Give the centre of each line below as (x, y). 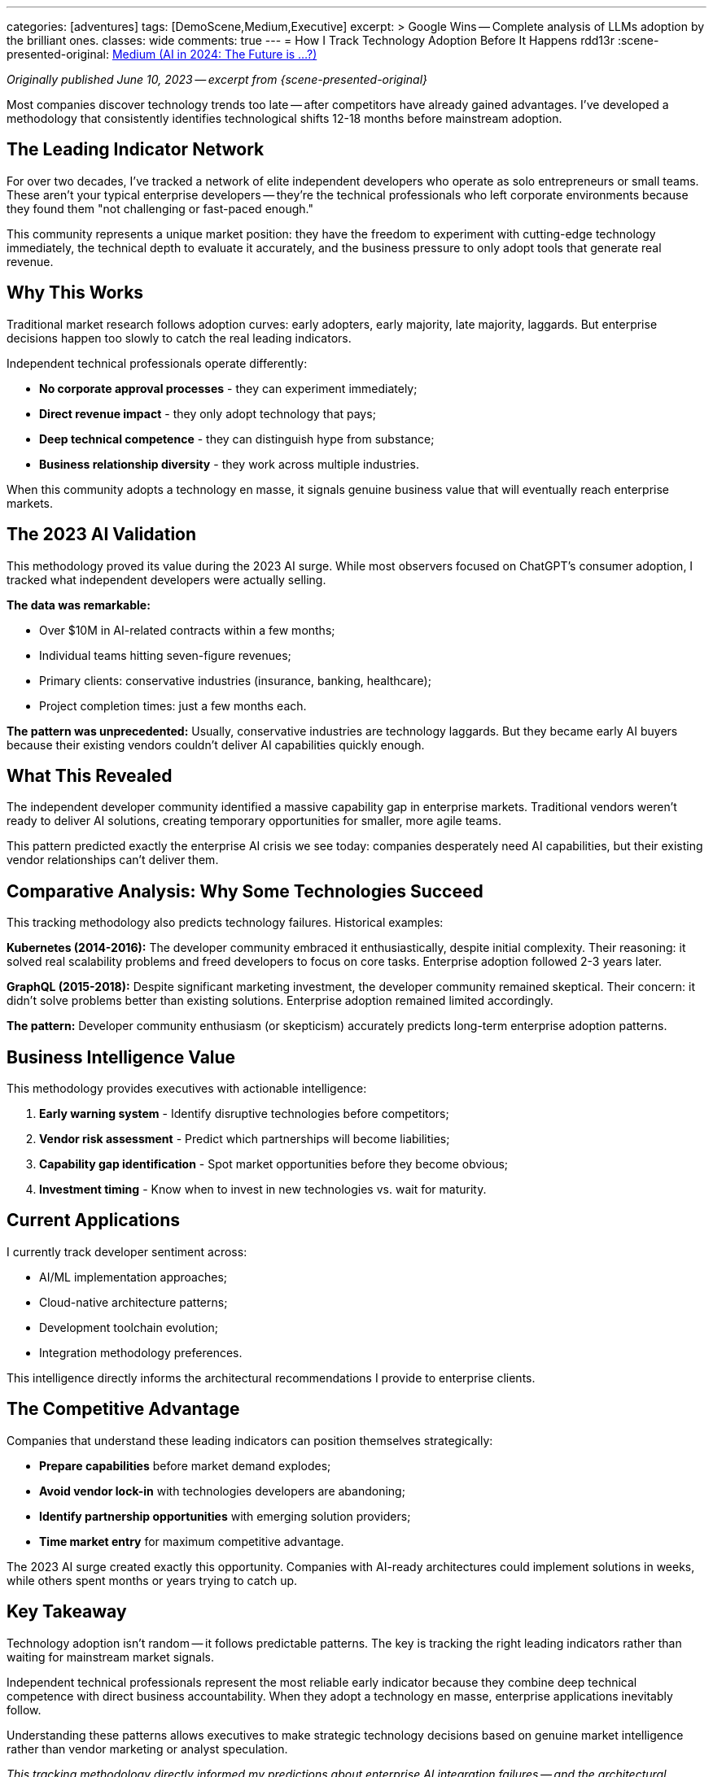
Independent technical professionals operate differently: (157, 363)
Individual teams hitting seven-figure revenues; (165, 655)
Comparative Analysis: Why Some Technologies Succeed (245, 891)
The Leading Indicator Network (136, 150)
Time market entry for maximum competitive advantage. (192, 1541)
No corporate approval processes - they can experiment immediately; (228, 388)
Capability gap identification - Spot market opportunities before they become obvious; (274, 1164)
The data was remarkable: (79, 605)
